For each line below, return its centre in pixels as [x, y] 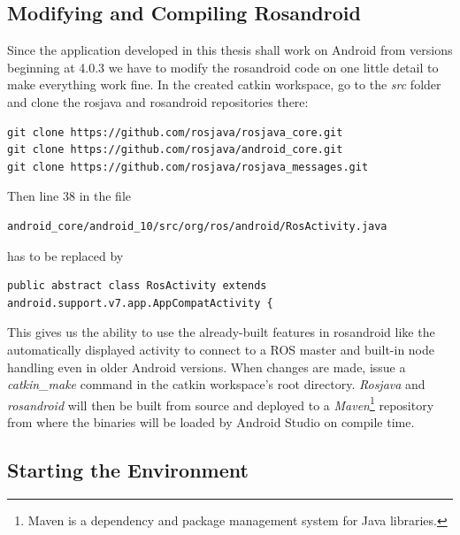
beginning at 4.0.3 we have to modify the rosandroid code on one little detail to [223, 67]
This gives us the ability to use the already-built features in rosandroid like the [221, 332]
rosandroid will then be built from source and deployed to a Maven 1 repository [221, 403]
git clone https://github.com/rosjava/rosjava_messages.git [188, 167]
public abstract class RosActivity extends [137, 286]
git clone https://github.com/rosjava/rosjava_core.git [175, 132]
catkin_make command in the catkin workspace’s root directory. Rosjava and [216, 384]
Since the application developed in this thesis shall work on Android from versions [230, 50]
